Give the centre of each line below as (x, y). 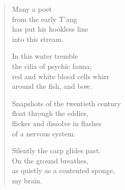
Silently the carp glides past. (56, 150)
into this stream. (38, 39)
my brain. (27, 180)
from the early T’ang (44, 19)
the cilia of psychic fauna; (52, 66)
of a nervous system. (44, 133)
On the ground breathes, (50, 160)
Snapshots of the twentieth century (66, 103)
